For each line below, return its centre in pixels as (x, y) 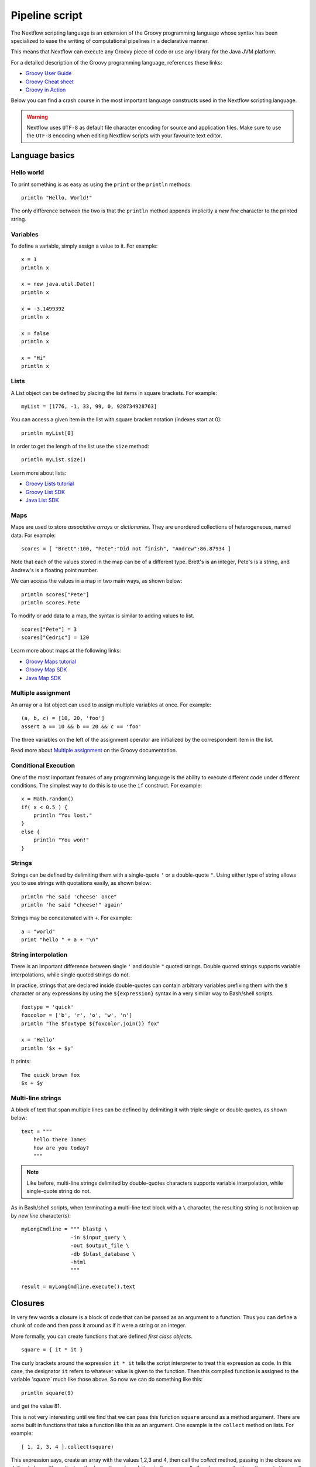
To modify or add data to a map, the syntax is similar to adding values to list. (103, 616)
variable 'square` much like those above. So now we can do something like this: (107, 1380)
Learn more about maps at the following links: (66, 651)
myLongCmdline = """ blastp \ (65, 1229)
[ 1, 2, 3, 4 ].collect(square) (68, 1447)
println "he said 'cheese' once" (69, 897)
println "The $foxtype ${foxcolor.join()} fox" (91, 1023)
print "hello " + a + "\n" (60, 940)
